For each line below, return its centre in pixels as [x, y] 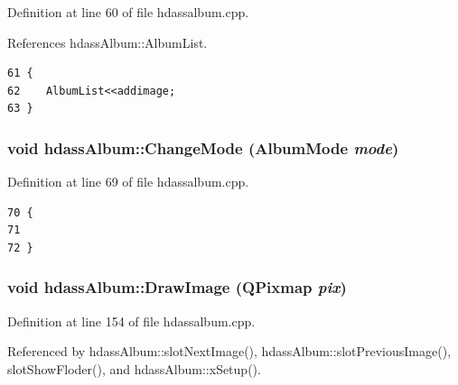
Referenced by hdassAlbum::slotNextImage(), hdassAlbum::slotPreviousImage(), [229, 351]
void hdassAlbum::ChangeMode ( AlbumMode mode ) [203, 147]
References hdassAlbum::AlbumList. [107, 42]
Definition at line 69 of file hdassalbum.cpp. [128, 182]
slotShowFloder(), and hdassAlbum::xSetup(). [134, 368]
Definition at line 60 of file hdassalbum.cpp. [128, 12]
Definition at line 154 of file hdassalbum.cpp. [131, 321]
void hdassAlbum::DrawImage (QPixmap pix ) [177, 287]
